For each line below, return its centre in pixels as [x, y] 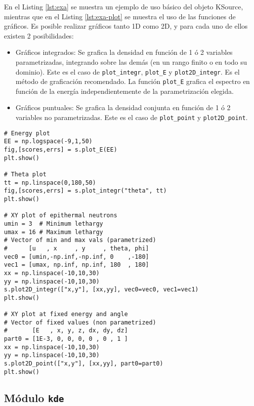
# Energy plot [27, 133]
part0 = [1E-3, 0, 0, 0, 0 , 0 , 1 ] [66, 339]
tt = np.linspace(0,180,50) [50, 183]
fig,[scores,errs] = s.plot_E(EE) [61, 150]
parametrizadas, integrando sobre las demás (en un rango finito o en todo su [131, 61]
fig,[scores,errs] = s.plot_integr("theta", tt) [85, 191]
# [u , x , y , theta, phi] [77, 248]
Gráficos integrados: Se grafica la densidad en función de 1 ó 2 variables [124, 52]
